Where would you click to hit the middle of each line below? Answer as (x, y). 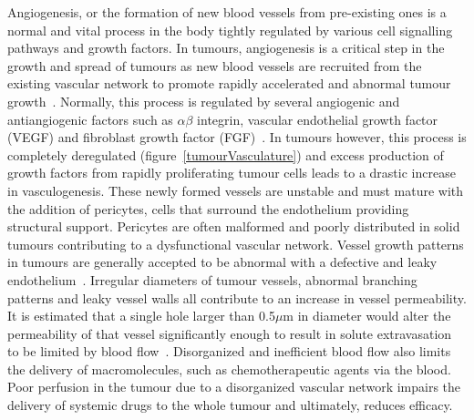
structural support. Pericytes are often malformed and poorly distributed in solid (234, 226)
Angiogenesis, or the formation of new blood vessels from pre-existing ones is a (227, 12)
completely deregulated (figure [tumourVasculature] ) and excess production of (226, 154)
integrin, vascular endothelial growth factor (318, 119)
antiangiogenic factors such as (90, 119)
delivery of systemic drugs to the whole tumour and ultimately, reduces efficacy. (230, 405)
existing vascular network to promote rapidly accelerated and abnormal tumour (229, 83)
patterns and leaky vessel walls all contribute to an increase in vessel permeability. (237, 297)
